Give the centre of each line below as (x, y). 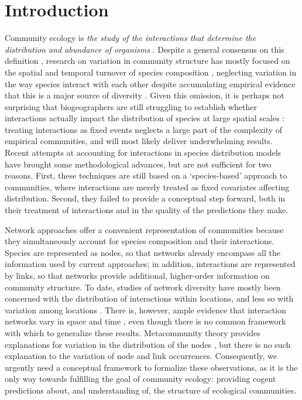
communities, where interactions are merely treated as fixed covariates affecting (147, 187)
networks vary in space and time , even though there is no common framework (145, 321)
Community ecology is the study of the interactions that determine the (131, 38)
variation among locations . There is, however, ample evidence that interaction (145, 310)
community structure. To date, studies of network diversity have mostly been (143, 287)
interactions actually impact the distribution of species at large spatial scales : (145, 118)
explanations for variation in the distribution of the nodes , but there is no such (148, 344)
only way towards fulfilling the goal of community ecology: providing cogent (140, 379)
